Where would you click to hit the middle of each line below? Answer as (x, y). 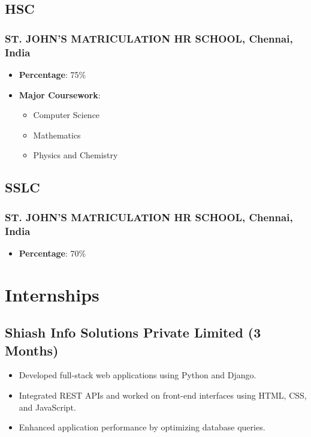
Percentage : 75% (52, 74)
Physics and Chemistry (76, 155)
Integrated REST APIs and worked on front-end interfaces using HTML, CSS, (163, 395)
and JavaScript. (47, 407)
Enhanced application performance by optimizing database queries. (142, 427)
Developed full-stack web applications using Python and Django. (138, 375)
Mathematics (57, 135)
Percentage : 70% (52, 253)
